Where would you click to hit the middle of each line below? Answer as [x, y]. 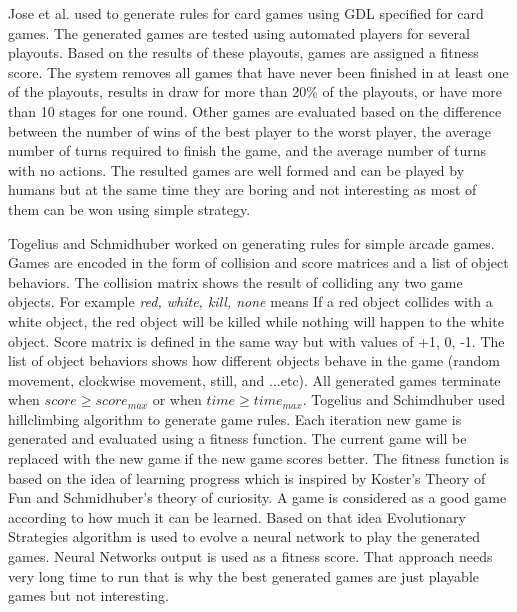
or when [177, 399]
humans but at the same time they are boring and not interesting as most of [242, 189]
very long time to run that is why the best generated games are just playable [243, 575]
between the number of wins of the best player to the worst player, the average [249, 130]
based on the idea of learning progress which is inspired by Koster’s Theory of [247, 477]
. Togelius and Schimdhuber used [404, 399]
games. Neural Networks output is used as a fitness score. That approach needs [250, 556]
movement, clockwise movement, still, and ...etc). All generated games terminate [254, 379]
